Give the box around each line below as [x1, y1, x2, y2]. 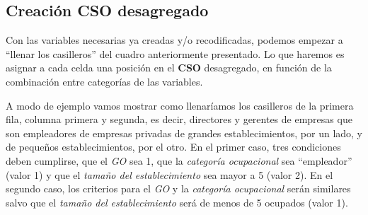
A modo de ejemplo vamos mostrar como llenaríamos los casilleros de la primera [6, 98, 354, 112]
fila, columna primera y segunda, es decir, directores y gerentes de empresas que [6, 112, 352, 127]
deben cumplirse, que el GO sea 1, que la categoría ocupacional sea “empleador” [6, 153, 352, 168]
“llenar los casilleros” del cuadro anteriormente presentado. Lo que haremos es [6, 46, 345, 61]
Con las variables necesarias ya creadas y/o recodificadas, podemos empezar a [6, 33, 343, 47]
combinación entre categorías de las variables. [6, 74, 203, 88]
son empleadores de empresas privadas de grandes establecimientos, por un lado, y [6, 125, 362, 140]
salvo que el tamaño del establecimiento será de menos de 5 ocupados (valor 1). [6, 194, 348, 209]
